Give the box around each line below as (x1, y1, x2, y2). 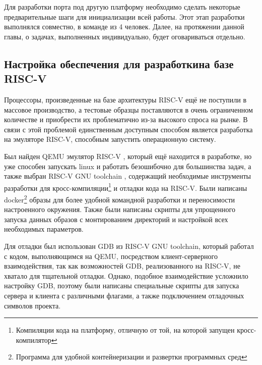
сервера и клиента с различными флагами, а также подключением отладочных (4, 290, 244, 300)
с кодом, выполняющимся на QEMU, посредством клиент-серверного (4, 250, 218, 261)
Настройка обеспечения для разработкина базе (4, 56, 234, 71)
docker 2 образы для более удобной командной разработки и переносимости (4, 192, 235, 204)
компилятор (16, 334, 51, 345)
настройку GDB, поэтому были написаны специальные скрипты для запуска (4, 280, 239, 291)
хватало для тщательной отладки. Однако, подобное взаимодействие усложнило (4, 270, 248, 281)
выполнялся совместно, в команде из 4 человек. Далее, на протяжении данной (4, 21, 244, 32)
